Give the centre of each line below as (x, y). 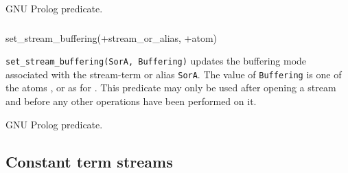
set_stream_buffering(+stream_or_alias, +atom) (112, 37)
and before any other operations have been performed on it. (131, 101)
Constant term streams (89, 161)
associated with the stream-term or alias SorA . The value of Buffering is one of (174, 74)
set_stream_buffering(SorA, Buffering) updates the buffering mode (156, 61)
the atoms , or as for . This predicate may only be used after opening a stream (171, 88)
